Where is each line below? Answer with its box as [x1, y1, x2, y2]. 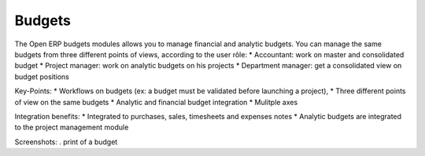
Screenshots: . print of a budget [14, 137, 118, 147]
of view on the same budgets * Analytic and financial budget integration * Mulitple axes [14, 97, 298, 107]
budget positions [14, 71, 70, 82]
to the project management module [14, 122, 129, 132]
